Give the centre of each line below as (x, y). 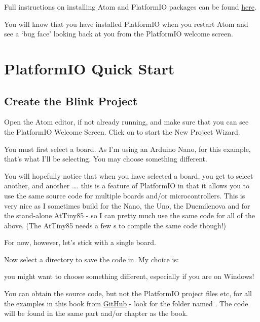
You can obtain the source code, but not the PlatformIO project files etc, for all (128, 293)
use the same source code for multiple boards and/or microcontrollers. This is (125, 195)
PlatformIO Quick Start (89, 68)
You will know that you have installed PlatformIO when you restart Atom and (126, 24)
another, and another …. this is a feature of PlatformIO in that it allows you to (127, 186)
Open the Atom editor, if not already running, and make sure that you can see (126, 122)
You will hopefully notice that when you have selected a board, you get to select (129, 175)
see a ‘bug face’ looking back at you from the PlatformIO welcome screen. (119, 34)
